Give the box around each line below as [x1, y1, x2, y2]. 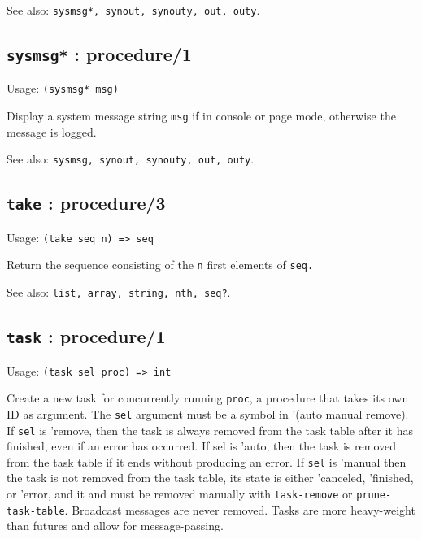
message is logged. [7, 123, 97, 140]
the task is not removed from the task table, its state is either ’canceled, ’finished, [7, 469, 414, 486]
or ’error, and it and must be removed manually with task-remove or [7, 485, 353, 502]
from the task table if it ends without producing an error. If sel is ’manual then [7, 453, 407, 470]
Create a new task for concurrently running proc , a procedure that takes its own [7, 389, 409, 406]
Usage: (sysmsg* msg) [7, 80, 119, 97]
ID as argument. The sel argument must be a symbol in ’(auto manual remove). [7, 405, 409, 422]
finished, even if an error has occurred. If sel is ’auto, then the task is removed [7, 437, 397, 454]
